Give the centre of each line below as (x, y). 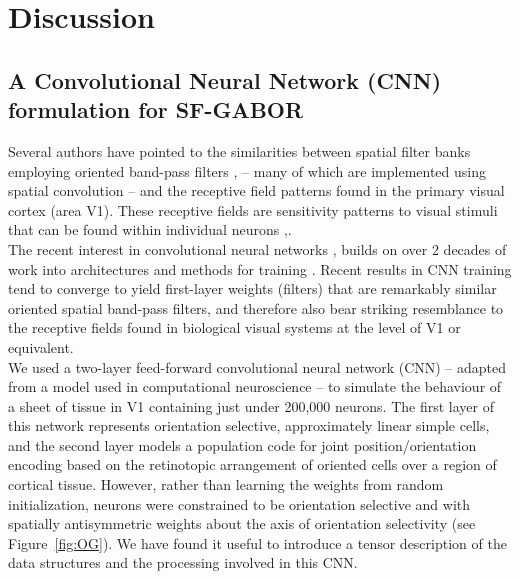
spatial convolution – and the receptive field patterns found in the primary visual (256, 190)
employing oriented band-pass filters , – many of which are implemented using (247, 170)
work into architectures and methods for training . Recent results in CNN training (260, 268)
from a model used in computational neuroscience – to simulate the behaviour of (255, 386)
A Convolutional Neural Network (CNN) (225, 79)
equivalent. (41, 346)
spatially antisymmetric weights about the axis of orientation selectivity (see (242, 523)
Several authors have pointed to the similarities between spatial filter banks (239, 150)
